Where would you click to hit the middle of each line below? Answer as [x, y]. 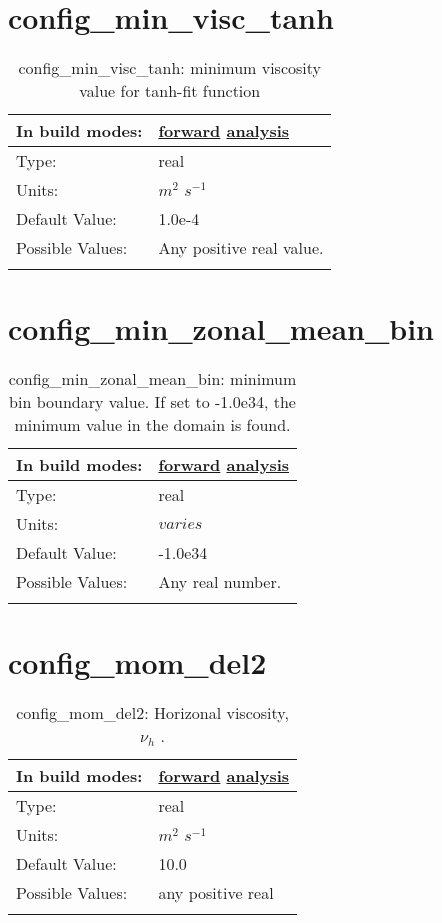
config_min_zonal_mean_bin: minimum [152, 379]
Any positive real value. [241, 248]
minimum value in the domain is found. [152, 425]
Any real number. [220, 582]
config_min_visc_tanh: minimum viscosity [169, 68]
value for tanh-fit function [170, 91]
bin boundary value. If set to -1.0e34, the [152, 402]
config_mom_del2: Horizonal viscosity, [152, 713]
